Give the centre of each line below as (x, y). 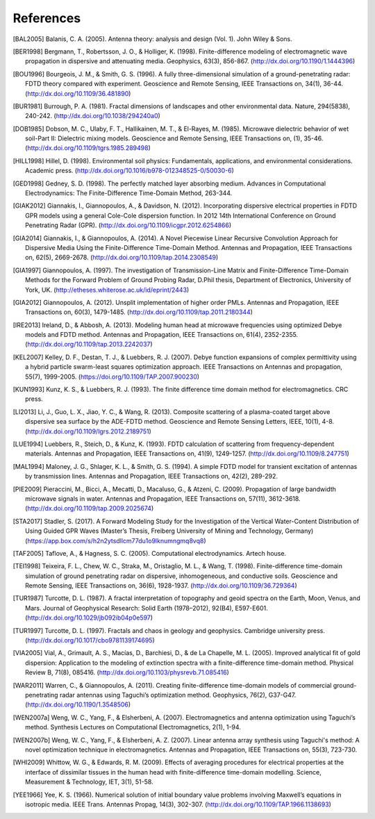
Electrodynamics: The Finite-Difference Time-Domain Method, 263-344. (129, 193)
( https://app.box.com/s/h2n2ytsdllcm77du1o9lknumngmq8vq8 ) (116, 540)
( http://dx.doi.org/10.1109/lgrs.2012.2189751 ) (89, 431)
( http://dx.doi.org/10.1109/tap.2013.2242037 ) (89, 345)
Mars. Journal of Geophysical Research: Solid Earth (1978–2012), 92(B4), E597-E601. (147, 608)
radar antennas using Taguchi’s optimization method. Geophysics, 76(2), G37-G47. (178, 695)
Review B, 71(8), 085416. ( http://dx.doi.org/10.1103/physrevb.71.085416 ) (127, 672)
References (47, 18)
